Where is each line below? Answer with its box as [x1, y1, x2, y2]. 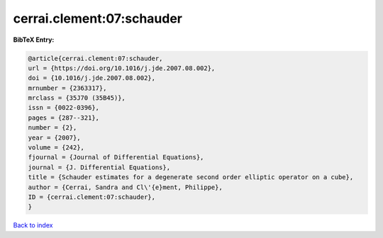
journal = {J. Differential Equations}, [28, 163, 170, 171]
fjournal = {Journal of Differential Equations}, [28, 153, 204, 161]
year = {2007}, [28, 133, 81, 142]
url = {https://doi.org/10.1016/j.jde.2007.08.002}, [28, 64, 216, 72]
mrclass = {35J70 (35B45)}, [28, 94, 126, 102]
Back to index [13, 221, 53, 229]
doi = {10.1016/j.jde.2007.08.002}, [28, 74, 156, 82]
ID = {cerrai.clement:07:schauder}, [28, 193, 156, 201]
